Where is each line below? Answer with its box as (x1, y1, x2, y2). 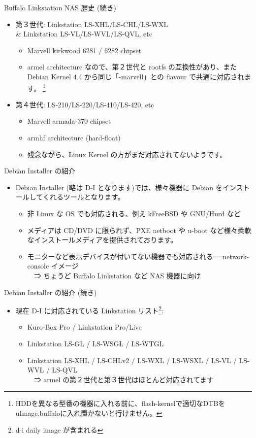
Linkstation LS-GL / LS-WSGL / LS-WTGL (27, 338, 164, 348)
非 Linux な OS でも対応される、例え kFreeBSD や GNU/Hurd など (27, 208, 241, 218)
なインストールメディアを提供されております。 (27, 235, 178, 245)
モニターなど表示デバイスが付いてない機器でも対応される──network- (27, 251, 249, 261)
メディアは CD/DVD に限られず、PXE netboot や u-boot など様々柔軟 (27, 225, 252, 235)
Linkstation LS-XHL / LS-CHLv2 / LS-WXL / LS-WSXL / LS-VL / (27, 355, 237, 365)
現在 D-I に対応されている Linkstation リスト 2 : (15, 304, 164, 315)
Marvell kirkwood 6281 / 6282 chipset (27, 45, 142, 55)
